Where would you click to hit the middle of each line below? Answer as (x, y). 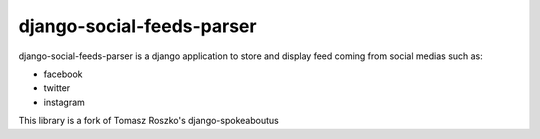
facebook (63, 74)
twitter (57, 88)
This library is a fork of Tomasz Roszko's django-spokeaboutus (148, 121)
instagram (64, 102)
